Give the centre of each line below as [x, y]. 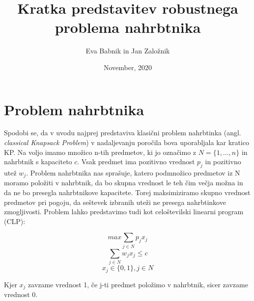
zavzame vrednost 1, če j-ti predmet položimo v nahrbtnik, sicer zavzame [138, 284]
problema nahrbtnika [128, 27]
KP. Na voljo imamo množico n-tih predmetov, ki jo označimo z [100, 152]
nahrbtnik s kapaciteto [38, 162]
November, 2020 [128, 67]
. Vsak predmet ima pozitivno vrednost [136, 162]
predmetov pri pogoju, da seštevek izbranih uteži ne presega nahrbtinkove [115, 202]
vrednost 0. [21, 294]
